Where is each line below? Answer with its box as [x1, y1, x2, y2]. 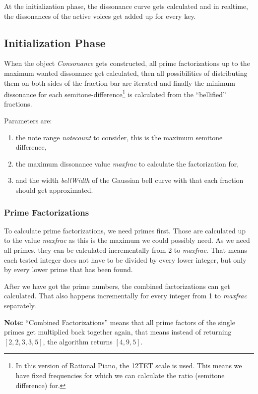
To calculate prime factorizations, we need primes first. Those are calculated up [4, 225, 246, 235]
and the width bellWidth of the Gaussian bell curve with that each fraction [15, 175, 244, 185]
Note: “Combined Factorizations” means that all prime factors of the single [4, 317, 235, 327]
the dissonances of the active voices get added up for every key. [4, 10, 196, 21]
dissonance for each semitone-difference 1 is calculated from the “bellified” [4, 88, 226, 99]
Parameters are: [4, 115, 52, 126]
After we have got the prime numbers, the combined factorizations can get [4, 281, 230, 291]
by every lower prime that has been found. [4, 264, 133, 275]
